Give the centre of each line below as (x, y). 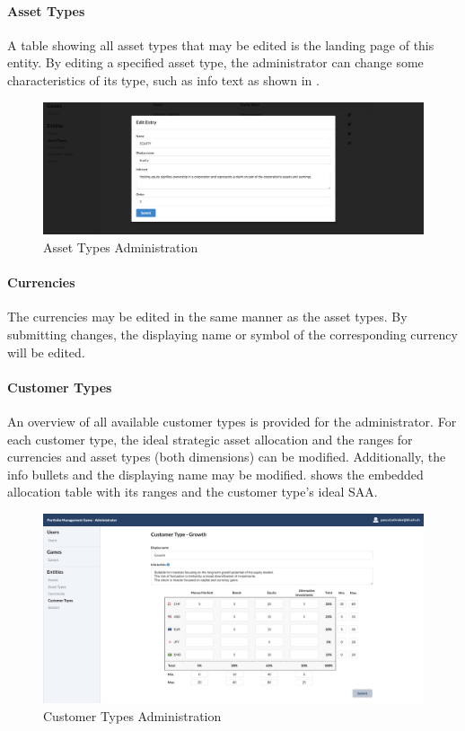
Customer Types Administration (132, 715)
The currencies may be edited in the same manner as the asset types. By (207, 317)
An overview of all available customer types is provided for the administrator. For (232, 421)
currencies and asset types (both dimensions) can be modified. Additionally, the (227, 457)
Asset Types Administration (121, 247)
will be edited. (46, 352)
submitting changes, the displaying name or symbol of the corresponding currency (232, 334)
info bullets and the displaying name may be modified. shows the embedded (215, 474)
